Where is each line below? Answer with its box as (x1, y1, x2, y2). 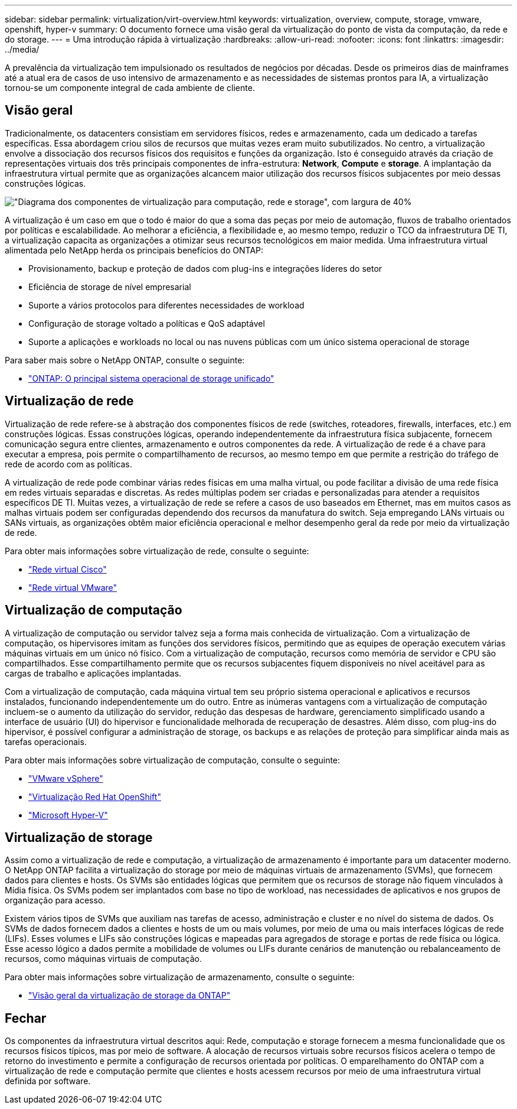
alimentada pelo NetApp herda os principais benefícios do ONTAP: (5, 245, 264, 255)
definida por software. (5, 1076, 91, 1087)
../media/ (5, 44, 40, 54)
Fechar (5, 1010, 47, 1026)
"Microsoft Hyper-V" (28, 809, 108, 820)
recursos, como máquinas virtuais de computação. (5, 954, 202, 964)
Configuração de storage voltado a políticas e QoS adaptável (28, 318, 265, 329)
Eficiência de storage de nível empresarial (28, 281, 191, 292)
